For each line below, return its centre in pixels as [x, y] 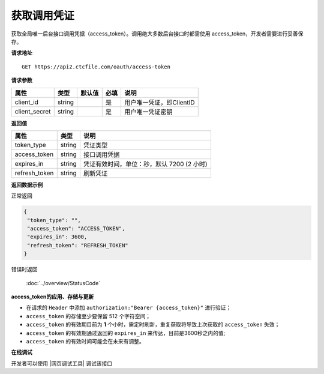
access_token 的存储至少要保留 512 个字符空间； [88, 316]
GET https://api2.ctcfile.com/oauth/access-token [96, 67]
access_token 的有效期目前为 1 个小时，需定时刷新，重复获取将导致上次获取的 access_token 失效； [153, 325]
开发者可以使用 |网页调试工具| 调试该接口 [62, 363]
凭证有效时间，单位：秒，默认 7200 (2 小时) [145, 164]
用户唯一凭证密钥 [149, 112]
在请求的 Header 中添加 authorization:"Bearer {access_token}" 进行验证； [129, 308]
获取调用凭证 [43, 16]
